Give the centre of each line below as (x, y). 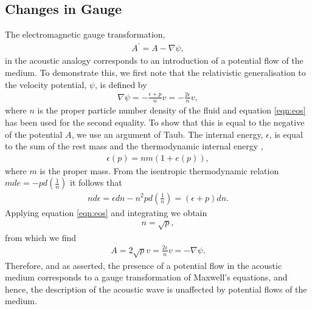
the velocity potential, (46, 84)
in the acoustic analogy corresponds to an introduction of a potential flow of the (154, 60)
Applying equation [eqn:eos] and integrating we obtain (106, 212)
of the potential (34, 134)
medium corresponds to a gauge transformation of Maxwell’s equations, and (146, 277)
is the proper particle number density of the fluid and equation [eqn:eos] (172, 110)
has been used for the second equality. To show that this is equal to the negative (155, 122)
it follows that (96, 182)
